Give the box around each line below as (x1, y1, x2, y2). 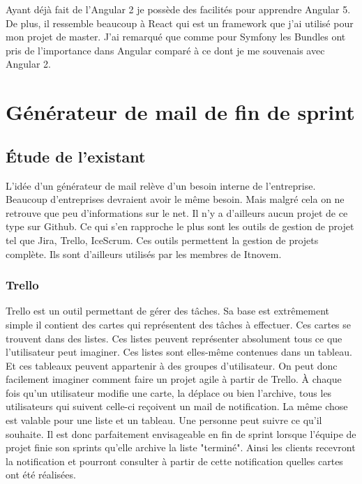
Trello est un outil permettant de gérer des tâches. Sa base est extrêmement (6, 303, 330, 318)
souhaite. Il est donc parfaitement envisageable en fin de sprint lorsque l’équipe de (6, 426, 356, 441)
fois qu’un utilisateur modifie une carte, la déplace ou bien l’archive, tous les (6, 385, 332, 400)
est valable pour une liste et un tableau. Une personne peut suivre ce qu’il (6, 413, 322, 428)
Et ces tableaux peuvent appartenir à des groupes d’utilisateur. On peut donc (6, 358, 338, 372)
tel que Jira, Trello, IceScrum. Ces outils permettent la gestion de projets (6, 232, 319, 247)
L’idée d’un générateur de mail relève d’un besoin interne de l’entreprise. (6, 178, 316, 192)
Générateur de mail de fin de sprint (6, 98, 355, 126)
